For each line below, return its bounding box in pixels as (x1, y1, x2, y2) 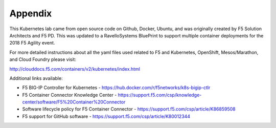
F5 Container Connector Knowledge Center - (22, 92, 117, 98)
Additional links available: (9, 75, 63, 81)
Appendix (9, 8, 52, 19)
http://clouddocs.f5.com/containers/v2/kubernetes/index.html (9, 66, 141, 72)
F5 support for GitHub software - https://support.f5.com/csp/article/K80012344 (22, 113, 191, 119)
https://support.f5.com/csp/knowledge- (118, 92, 202, 98)
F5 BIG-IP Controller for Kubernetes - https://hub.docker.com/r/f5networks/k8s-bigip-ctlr (22, 84, 211, 91)
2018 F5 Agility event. (9, 40, 55, 46)
